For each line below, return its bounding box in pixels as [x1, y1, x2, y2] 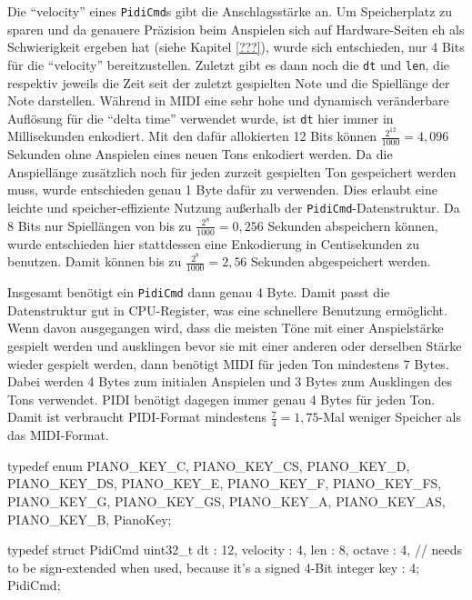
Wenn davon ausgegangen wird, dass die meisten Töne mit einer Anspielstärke [7, 318, 444, 337]
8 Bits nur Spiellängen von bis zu [7, 215, 192, 235]
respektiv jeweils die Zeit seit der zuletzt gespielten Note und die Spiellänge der [7, 73, 450, 92]
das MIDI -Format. [7, 425, 109, 445]
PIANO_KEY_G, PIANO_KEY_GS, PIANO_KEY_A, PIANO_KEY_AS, [7, 491, 446, 510]
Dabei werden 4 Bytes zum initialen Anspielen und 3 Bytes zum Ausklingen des [7, 372, 453, 391]
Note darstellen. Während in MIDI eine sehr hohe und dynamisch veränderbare [7, 91, 449, 110]
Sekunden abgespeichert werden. [251, 252, 431, 271]
